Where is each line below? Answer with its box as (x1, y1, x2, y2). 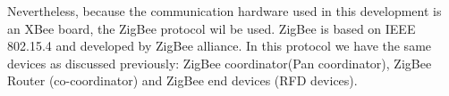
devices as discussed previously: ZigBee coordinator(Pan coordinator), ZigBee (7, 53, 432, 72)
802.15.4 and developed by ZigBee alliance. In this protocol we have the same (7, 36, 432, 55)
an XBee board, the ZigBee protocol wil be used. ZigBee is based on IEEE (7, 19, 416, 37)
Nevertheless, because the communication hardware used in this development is (7, 2, 442, 20)
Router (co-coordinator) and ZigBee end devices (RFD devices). (7, 71, 358, 90)
